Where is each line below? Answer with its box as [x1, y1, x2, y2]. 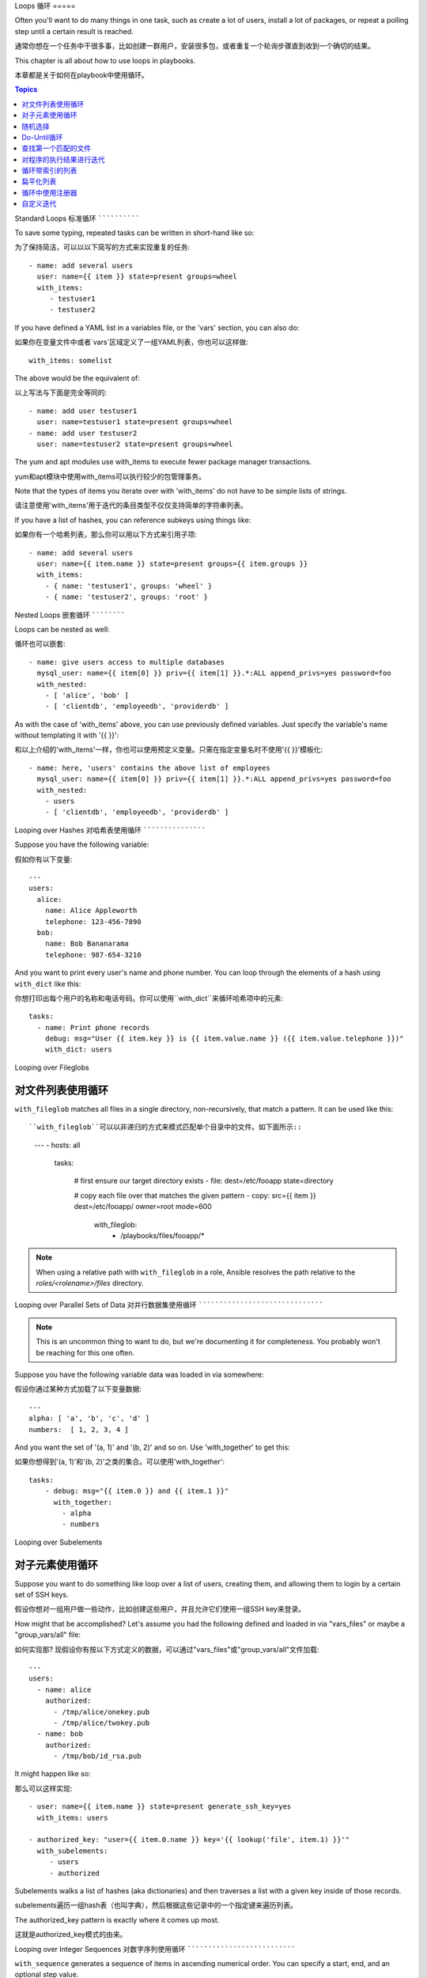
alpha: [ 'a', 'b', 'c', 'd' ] [28, 1414, 150, 1423]
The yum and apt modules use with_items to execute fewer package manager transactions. [14, 457, 312, 467]
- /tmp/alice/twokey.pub [53, 1718, 150, 1727]
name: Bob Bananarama [44, 939, 130, 949]
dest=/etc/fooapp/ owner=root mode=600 [74, 1202, 213, 1211]
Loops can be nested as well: [14, 624, 110, 634]
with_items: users [36, 1813, 108, 1822]
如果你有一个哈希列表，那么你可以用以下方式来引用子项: [14, 530, 198, 540]
